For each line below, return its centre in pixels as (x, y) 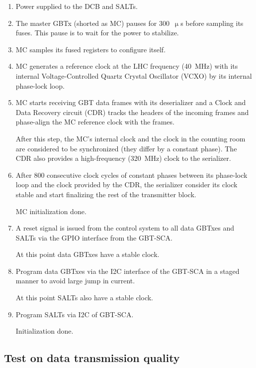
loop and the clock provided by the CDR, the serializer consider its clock (127, 184)
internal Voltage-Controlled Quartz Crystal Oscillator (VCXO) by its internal (134, 75)
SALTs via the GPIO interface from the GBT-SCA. (94, 237)
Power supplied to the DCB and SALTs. (77, 6)
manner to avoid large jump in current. (75, 281)
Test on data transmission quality (92, 358)
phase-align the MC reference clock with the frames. (95, 122)
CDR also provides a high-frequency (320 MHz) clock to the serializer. (123, 158)
